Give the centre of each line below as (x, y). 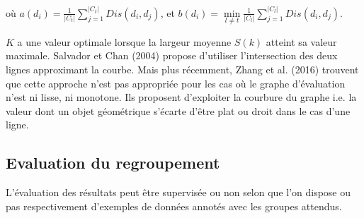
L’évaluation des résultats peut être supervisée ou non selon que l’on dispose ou (178, 192)
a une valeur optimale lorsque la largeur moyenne (124, 41)
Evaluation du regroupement (113, 163)
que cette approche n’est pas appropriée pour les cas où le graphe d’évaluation (176, 83)
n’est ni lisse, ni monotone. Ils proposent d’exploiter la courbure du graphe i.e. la (181, 97)
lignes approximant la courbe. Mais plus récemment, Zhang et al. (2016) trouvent (182, 69)
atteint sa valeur (301, 41)
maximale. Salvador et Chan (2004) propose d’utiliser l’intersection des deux (172, 55)
